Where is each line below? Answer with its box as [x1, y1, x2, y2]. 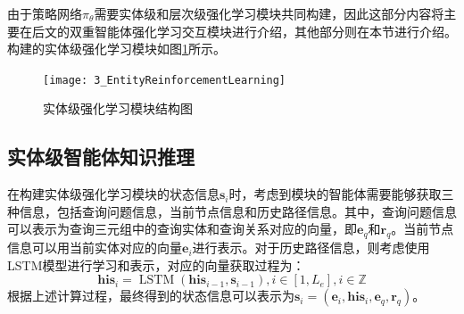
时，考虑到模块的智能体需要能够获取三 [228, 185, 454, 203]
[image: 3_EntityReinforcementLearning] [43, 73, 286, 87]
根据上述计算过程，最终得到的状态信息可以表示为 [7, 286, 294, 305]
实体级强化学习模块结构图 [43, 99, 193, 118]
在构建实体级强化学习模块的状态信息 [7, 185, 220, 203]
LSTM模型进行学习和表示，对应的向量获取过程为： [7, 255, 305, 274]
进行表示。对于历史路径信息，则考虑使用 [192, 238, 430, 257]
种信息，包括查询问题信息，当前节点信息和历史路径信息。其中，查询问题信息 [7, 202, 457, 220]
